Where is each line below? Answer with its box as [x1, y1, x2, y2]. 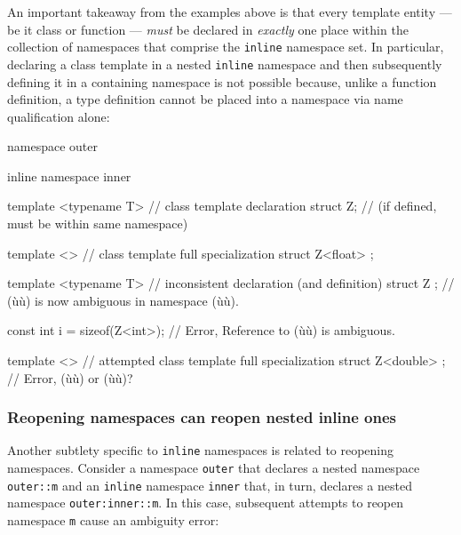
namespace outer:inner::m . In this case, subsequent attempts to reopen [7, 493, 404, 512]
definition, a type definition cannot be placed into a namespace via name [7, 90, 403, 108]
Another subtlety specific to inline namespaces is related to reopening [7, 441, 394, 459]
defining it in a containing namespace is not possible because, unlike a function [7, 72, 437, 91]
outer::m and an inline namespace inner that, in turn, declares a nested [7, 475, 412, 494]
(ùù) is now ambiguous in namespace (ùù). [7, 291, 239, 309]
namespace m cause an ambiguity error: [7, 511, 219, 530]
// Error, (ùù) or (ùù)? [7, 368, 133, 387]
